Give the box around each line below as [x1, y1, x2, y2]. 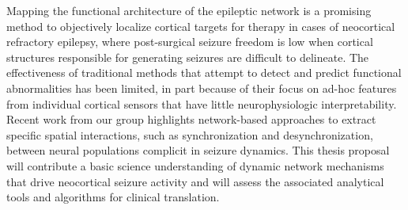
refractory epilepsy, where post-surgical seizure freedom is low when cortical [6, 33, 373, 50]
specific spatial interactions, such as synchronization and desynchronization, [6, 126, 373, 143]
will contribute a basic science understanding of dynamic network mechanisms [6, 157, 384, 174]
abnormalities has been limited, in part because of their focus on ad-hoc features [6, 79, 397, 96]
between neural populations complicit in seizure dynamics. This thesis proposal [6, 142, 390, 158]
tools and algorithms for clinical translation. [6, 189, 220, 205]
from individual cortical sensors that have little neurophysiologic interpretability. [6, 95, 397, 112]
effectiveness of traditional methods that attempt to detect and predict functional [6, 64, 402, 81]
